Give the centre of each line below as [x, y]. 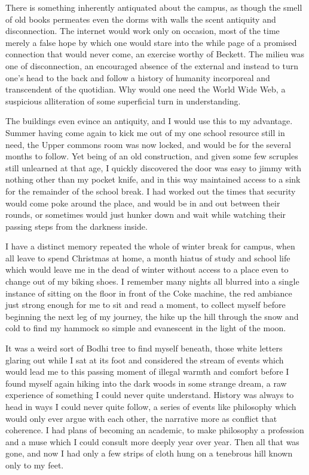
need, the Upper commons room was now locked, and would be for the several [148, 144]
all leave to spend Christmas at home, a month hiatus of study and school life [148, 257]
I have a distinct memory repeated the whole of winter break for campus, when [150, 246]
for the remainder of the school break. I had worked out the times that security [151, 191]
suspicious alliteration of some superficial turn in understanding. [123, 101]
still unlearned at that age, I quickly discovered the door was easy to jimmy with [154, 167]
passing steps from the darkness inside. [77, 226]
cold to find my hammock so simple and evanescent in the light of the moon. [146, 328]
